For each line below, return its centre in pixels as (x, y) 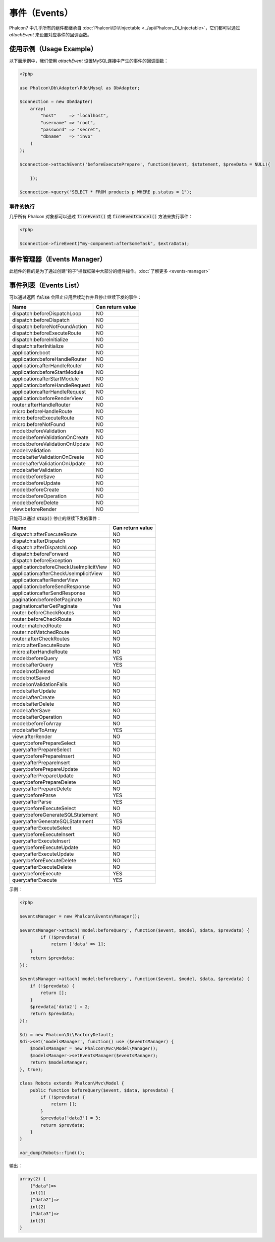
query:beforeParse (34, 795)
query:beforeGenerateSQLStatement (55, 815)
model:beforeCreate (36, 490)
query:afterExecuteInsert (41, 841)
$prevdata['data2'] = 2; (60, 1007)
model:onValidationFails (40, 684)
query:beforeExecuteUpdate (45, 847)
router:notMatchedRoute (41, 632)
